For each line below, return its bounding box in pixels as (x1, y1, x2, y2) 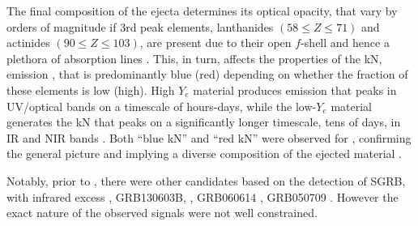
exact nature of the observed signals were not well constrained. (6, 204, 318, 221)
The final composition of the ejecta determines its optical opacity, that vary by (6, 2, 398, 19)
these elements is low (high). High (6, 81, 175, 98)
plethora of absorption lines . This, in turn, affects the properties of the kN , (6, 49, 382, 66)
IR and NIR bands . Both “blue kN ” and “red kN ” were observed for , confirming (6, 129, 412, 146)
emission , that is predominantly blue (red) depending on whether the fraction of (6, 66, 408, 83)
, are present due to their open (139, 34, 292, 51)
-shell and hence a (301, 34, 390, 51)
